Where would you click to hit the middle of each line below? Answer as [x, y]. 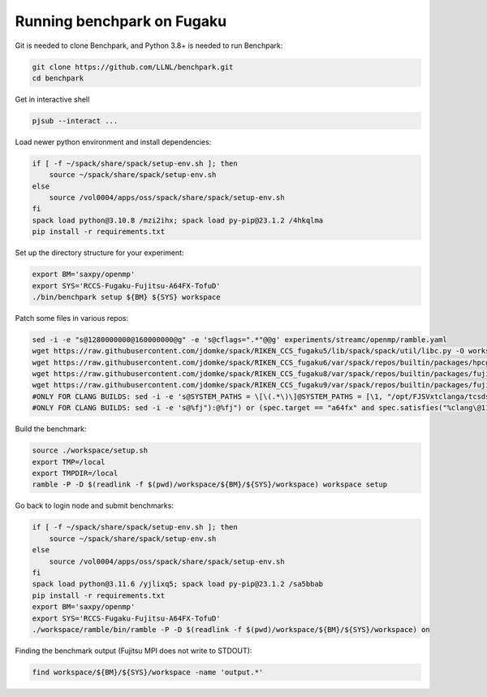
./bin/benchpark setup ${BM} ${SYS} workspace [126, 297]
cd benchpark [58, 78]
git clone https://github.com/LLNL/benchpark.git [133, 67]
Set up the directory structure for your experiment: [99, 253]
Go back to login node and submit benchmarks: [95, 506]
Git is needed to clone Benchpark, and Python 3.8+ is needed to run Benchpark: [149, 45]
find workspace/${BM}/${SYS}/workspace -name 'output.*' [148, 672]
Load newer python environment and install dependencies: [113, 141]
